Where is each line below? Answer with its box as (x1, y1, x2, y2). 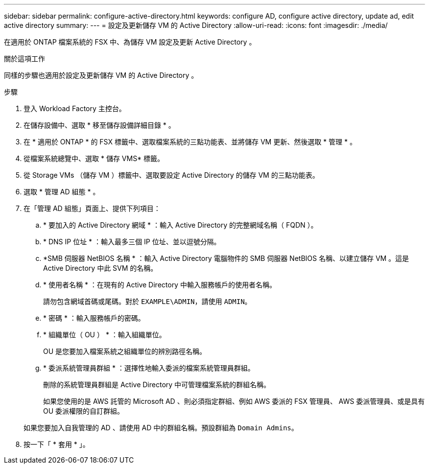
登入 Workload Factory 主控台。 (24, 104, 126, 113)
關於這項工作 (4, 54, 45, 63)
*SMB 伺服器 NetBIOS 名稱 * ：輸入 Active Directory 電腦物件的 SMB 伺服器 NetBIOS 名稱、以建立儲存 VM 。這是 (43, 254, 409, 262)
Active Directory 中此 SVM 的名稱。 (43, 264, 158, 272)
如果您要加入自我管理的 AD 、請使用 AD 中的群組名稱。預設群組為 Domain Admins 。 (24, 423, 298, 432)
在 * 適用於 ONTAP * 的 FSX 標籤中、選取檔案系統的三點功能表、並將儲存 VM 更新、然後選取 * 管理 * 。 (24, 138, 357, 146)
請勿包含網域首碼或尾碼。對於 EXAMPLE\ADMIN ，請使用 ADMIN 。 (43, 297, 252, 305)
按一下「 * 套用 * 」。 (24, 440, 90, 448)
